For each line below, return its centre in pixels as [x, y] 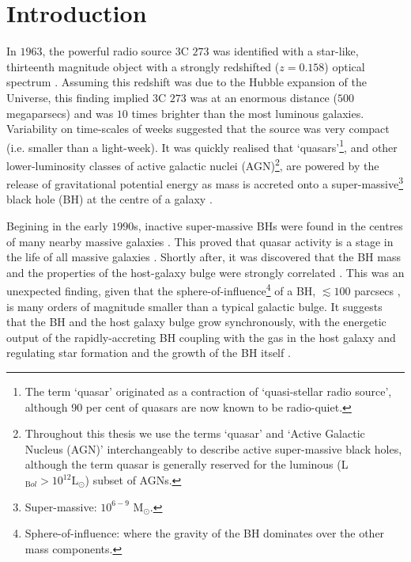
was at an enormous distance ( [264, 97]
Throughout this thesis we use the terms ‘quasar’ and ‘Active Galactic [195, 433]
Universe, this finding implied [78, 97]
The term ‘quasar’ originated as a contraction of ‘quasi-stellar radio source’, [208, 391]
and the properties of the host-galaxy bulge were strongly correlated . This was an [205, 272]
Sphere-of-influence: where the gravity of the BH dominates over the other [205, 533]
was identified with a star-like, [286, 51]
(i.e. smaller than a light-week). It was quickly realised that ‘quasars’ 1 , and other [202, 146]
